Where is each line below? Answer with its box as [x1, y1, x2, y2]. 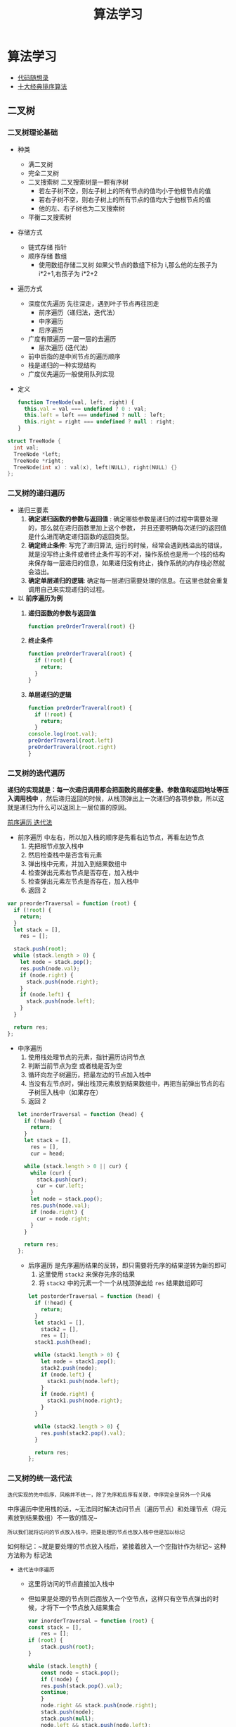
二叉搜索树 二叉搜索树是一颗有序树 [27, 178, 129, 186]
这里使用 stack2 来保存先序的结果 [38, 1270, 136, 1279]
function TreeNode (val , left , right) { [17, 399, 135, 406]
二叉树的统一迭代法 [7, 1473, 72, 1483]
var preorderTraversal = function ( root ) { [7, 900, 137, 908]
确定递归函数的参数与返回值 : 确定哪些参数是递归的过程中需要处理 [27, 514, 218, 523]
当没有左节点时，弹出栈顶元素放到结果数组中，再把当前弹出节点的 [27, 1079, 219, 1087]
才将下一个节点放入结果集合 [40, 1603, 121, 1611]
